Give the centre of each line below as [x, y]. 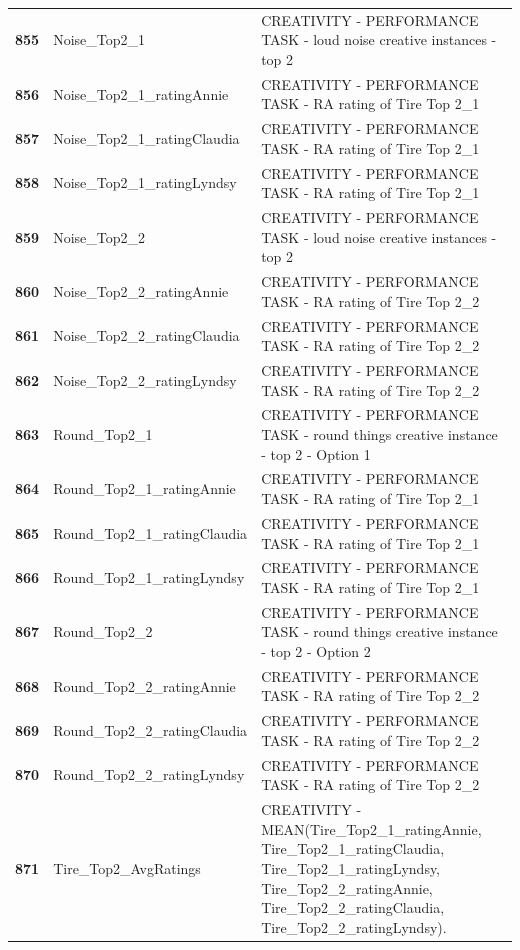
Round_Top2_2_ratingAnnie [144, 685]
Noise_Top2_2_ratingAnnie [141, 290]
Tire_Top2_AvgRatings [127, 867]
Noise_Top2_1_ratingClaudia [146, 138]
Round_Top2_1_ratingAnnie [144, 488]
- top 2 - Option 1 [316, 453]
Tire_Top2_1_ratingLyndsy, [351, 867]
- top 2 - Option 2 [316, 650]
